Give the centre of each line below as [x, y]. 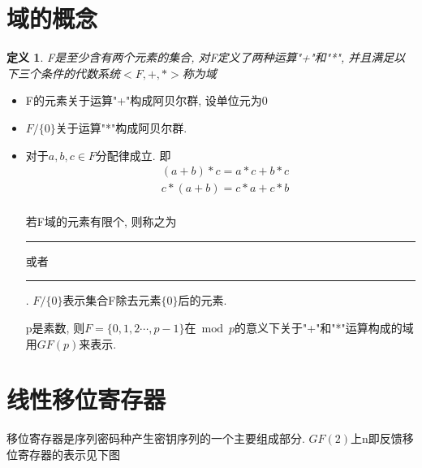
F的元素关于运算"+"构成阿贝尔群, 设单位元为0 [146, 100]
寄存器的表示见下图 [69, 454]
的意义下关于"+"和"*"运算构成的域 [324, 327]
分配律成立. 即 [133, 155]
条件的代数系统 [80, 73]
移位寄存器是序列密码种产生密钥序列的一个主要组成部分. [156, 438]
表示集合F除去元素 [112, 300]
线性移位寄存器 [86, 399]
